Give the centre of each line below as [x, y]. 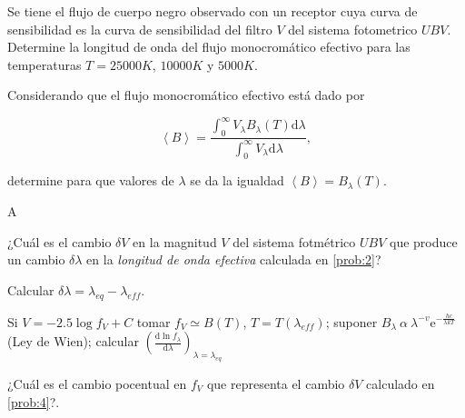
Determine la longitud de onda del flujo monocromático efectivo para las [209, 47]
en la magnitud [175, 241]
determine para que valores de [91, 180]
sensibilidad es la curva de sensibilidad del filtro [140, 29]
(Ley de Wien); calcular [73, 341]
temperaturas [45, 64]
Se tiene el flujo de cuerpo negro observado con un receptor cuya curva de [213, 11]
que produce [423, 241]
